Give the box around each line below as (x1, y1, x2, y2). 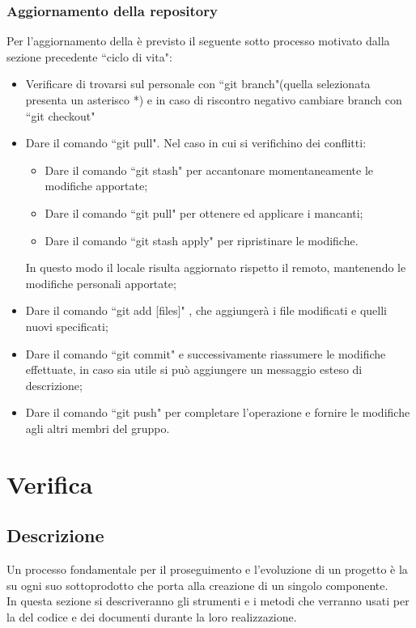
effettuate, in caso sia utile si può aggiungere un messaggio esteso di (25, 361, 363, 378)
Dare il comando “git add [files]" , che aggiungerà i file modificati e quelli (25, 302, 387, 319)
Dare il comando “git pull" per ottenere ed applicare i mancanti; (45, 204, 363, 221)
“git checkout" (25, 107, 96, 124)
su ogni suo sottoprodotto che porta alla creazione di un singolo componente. (6, 576, 388, 593)
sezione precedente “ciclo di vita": (6, 48, 172, 65)
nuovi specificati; (25, 317, 108, 334)
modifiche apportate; (45, 177, 148, 194)
